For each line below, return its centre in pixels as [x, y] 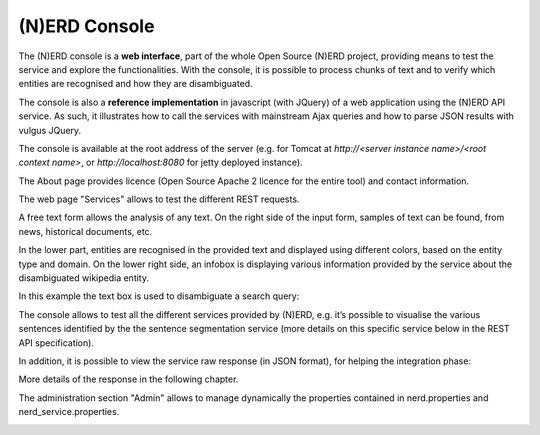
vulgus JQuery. [50, 130]
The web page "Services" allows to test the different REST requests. [159, 199]
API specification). [56, 342]
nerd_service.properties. [69, 412]
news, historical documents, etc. [85, 231]
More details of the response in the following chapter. [128, 379]
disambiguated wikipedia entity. [84, 278]
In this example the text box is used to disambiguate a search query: [159, 296]
